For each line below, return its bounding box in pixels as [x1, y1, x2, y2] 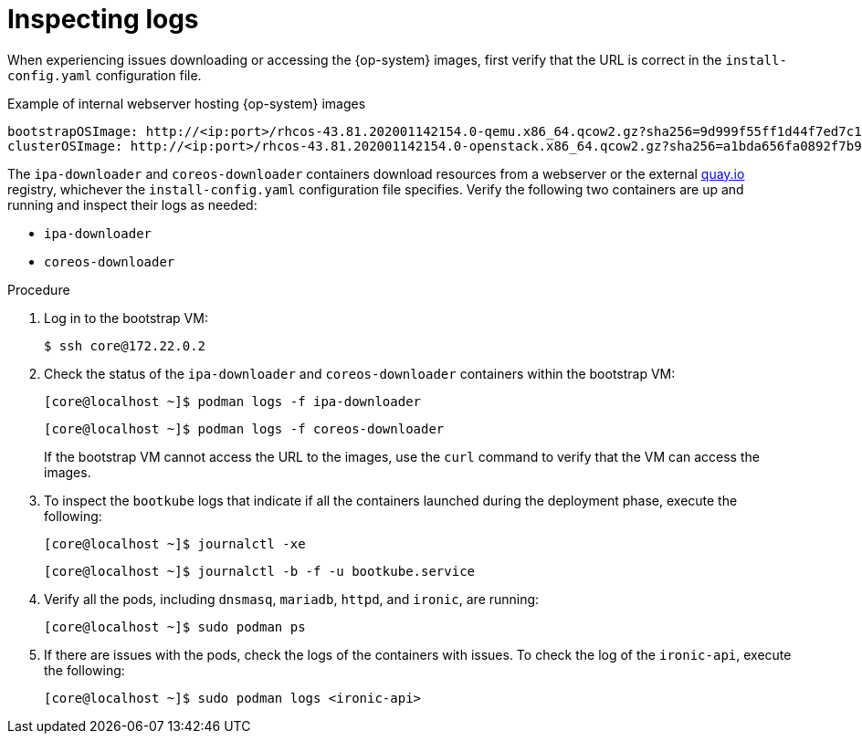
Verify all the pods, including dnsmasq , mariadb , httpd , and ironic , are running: [44, 590, 540, 607]
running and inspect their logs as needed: [7, 196, 258, 213]
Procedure [7, 281, 70, 297]
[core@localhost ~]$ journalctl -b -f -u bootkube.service [44, 563, 476, 579]
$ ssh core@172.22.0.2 [44, 338, 206, 353]
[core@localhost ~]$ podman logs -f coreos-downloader [44, 421, 445, 436]
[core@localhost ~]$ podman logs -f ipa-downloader [44, 393, 422, 409]
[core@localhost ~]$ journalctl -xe [44, 536, 306, 551]
